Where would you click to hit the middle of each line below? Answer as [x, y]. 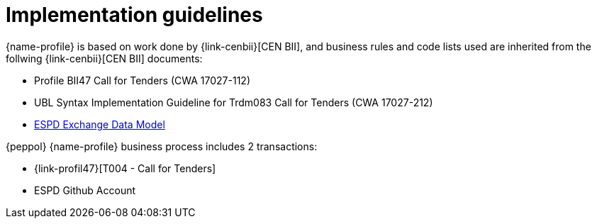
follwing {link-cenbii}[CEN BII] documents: [104, 58]
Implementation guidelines [134, 15]
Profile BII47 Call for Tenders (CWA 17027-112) [143, 80]
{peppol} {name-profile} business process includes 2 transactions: [162, 146]
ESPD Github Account [85, 190]
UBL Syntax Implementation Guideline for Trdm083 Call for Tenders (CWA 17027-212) [234, 102]
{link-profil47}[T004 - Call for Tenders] [125, 168]
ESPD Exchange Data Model [100, 124]
